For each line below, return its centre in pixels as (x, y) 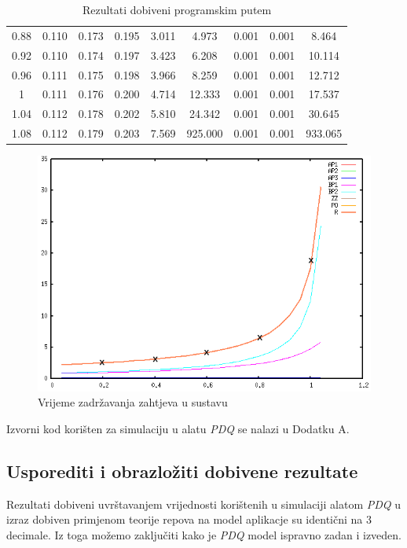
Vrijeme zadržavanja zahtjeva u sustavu (133, 402)
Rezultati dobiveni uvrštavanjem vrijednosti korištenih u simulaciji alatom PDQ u (204, 504)
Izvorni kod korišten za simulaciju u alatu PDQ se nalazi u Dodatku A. (178, 429)
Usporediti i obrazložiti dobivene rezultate (182, 471)
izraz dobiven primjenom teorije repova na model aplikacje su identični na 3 (189, 519)
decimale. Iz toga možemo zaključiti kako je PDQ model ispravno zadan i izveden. (204, 535)
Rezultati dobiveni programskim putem (177, 9)
